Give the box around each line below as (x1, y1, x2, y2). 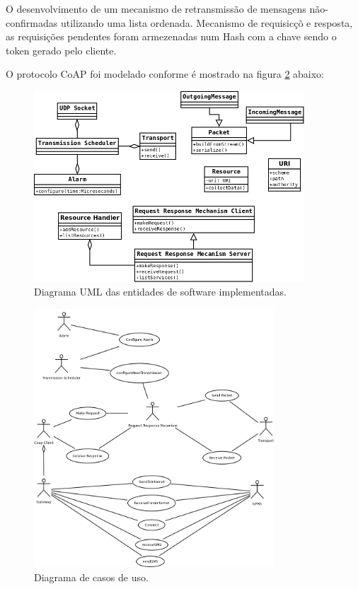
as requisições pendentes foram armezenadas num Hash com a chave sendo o (6, 29, 337, 44)
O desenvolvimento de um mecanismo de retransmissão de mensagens (6, 1, 306, 16)
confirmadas (6, 15, 58, 30)
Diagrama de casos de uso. (34, 569, 149, 584)
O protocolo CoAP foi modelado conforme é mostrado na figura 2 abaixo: (6, 66, 325, 81)
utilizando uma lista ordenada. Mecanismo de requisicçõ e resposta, (60, 15, 353, 30)
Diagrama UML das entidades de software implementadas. (34, 284, 287, 299)
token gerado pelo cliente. (6, 42, 117, 57)
